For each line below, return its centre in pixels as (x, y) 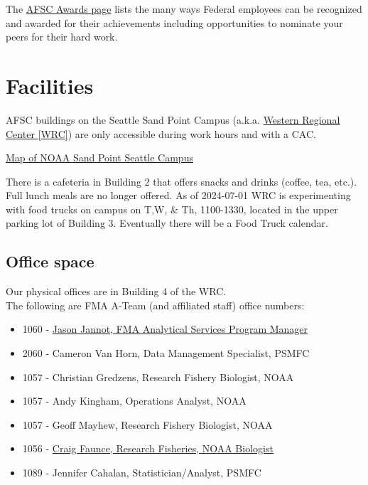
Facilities (50, 85)
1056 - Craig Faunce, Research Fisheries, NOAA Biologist (148, 448)
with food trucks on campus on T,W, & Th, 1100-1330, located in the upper (172, 209)
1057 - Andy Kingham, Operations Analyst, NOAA (134, 401)
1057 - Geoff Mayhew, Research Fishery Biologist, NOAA (147, 424)
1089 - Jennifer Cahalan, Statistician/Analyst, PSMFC (142, 473)
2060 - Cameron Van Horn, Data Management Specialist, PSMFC (166, 353)
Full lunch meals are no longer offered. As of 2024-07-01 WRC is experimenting (178, 195)
